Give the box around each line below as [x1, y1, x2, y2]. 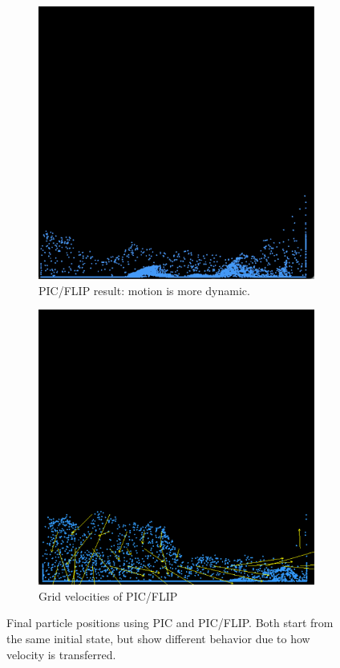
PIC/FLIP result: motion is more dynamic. [38, 281, 250, 298]
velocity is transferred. [6, 646, 116, 662]
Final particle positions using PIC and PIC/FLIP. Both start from [6, 614, 334, 631]
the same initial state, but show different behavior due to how [6, 630, 310, 646]
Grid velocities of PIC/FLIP [38, 587, 178, 604]
